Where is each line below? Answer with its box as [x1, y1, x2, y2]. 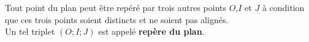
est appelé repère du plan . [98, 25, 205, 38]
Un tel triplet [5, 25, 55, 38]
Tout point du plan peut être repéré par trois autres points [5, 1, 227, 13]
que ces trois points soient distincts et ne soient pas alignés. [5, 13, 229, 26]
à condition [262, 1, 305, 13]
